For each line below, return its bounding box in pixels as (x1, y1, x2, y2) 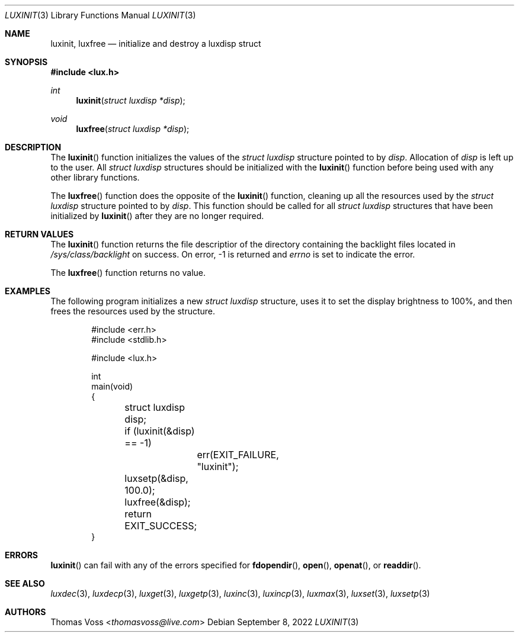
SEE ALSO (5, 578, 45, 588)
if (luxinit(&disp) (124, 425, 195, 437)
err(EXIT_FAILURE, (197, 449, 279, 461)
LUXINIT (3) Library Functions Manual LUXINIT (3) (5, 10, 196, 20)
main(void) (91, 381, 133, 391)
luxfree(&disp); (124, 496, 191, 508)
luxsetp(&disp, (124, 472, 188, 484)
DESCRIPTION (5, 142, 62, 152)
